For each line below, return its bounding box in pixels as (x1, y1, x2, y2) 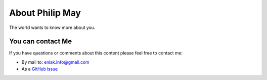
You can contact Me (9, 37, 72, 46)
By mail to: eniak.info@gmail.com (21, 59, 89, 65)
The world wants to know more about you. (9, 25, 95, 30)
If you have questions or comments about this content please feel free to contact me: (9, 50, 183, 56)
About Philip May (9, 7, 81, 18)
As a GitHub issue (21, 66, 58, 72)
